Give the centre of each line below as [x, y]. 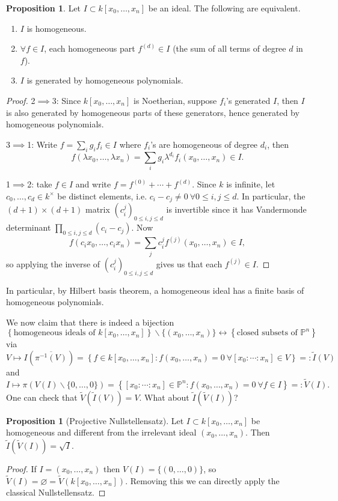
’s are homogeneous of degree [204, 144]
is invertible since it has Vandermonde [236, 209]
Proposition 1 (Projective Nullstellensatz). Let [95, 420]
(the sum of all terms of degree [229, 48]
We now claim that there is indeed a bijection [90, 322]
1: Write [42, 144]
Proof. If [21, 468]
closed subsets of [267, 333]
